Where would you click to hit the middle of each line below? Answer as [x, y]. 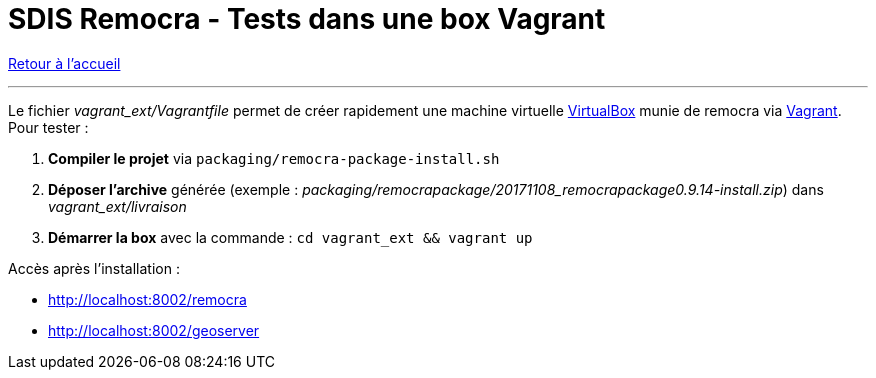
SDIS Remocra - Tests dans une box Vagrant [307, 19]
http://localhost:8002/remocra [147, 299]
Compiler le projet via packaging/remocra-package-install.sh [274, 158]
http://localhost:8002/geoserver [154, 330]
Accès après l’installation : [94, 268]
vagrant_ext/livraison [117, 206]
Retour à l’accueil [64, 63]
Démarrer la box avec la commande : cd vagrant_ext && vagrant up [290, 237]
